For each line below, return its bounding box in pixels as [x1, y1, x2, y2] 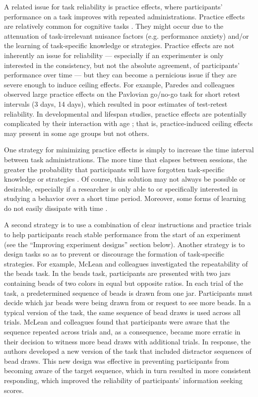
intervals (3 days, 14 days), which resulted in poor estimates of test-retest [4, 98, 228, 109]
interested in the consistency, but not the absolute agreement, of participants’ [4, 60, 240, 70]
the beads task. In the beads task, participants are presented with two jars [4, 268, 231, 278]
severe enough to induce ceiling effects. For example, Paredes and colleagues [4, 79, 235, 89]
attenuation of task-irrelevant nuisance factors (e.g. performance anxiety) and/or [4, 30, 249, 41]
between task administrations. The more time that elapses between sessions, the [4, 154, 247, 164]
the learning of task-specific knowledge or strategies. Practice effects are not [4, 40, 235, 51]
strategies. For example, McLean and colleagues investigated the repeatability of [4, 258, 248, 268]
